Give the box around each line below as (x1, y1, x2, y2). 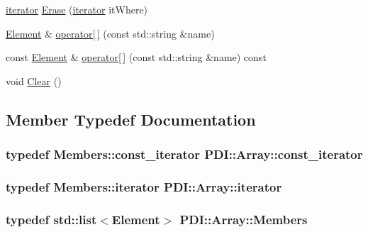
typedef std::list (6, 210, 97, 228)
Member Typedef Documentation (6, 108, 256, 130)
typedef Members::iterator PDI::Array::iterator (6, 177, 282, 195)
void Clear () (6, 73, 62, 88)
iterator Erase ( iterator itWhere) (6, 2, 148, 16)
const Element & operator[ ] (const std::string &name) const (6, 50, 267, 65)
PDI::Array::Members (179, 210, 308, 228)
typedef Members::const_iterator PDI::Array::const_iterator (6, 145, 363, 163)
